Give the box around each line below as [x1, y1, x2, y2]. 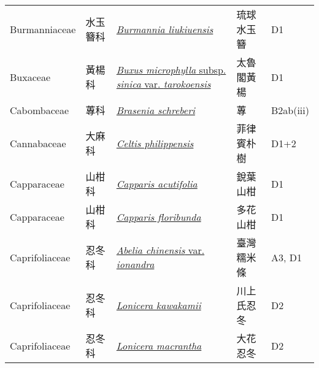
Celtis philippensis [116, 136, 194, 150]
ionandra [116, 257, 155, 271]
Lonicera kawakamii [116, 297, 201, 312]
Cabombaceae [10, 102, 69, 117]
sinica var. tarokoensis [116, 77, 211, 91]
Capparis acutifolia [116, 176, 198, 191]
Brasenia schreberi [116, 102, 195, 117]
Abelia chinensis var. [116, 243, 205, 257]
